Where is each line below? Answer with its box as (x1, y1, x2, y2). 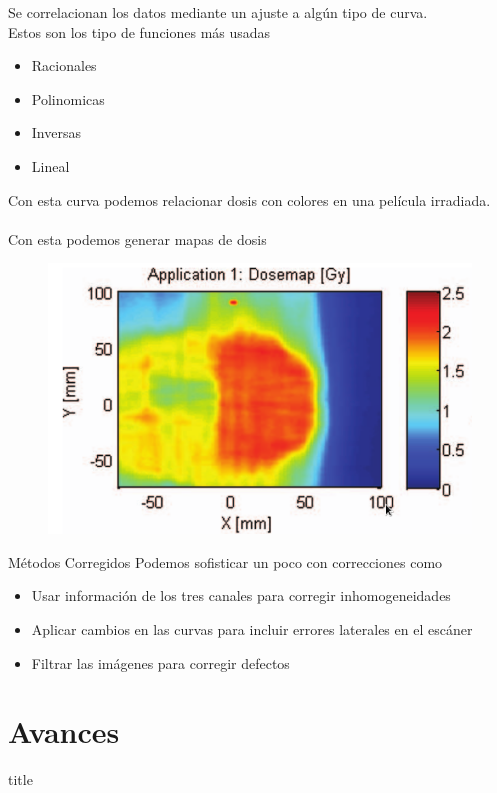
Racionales (31, 55, 97, 76)
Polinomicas (31, 88, 105, 109)
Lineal (31, 155, 70, 176)
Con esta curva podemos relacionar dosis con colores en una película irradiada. (8, 189, 491, 210)
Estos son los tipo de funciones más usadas (8, 21, 271, 42)
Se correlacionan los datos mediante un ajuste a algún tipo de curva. (8, 2, 428, 22)
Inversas (31, 122, 81, 143)
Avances (8, 711, 120, 752)
